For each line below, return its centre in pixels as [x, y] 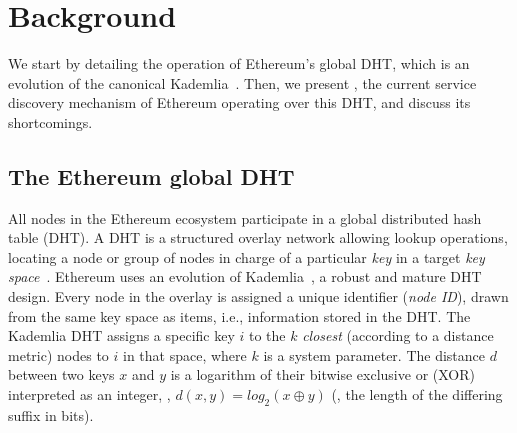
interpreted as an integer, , [89, 394]
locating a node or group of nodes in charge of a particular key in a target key [246, 256]
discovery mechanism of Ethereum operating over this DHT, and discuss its [239, 102]
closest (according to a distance [398, 335]
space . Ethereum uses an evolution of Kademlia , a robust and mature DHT [245, 276]
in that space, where [185, 354]
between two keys [61, 374]
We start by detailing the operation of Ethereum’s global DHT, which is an [239, 63]
